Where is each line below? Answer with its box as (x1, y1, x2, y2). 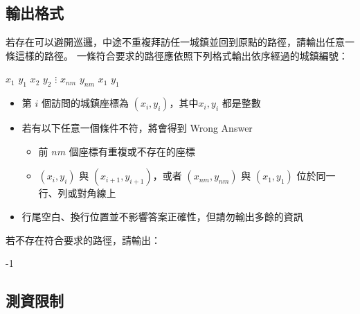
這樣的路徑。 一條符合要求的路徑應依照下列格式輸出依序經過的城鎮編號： (15, 48, 348, 62)
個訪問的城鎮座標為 (41, 96, 129, 110)
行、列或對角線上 (38, 186, 116, 200)
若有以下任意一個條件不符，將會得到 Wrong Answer (21, 121, 253, 135)
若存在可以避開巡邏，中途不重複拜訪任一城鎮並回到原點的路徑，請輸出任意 (6, 35, 345, 49)
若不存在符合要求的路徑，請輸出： (6, 232, 161, 247)
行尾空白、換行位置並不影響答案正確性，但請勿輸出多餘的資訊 (21, 209, 303, 223)
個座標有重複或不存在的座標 (69, 143, 195, 158)
